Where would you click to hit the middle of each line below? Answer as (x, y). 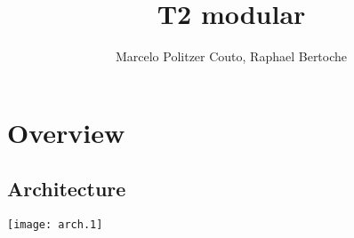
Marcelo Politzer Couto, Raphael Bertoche (231, 56)
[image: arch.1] (55, 225)
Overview (66, 132)
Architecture (67, 189)
